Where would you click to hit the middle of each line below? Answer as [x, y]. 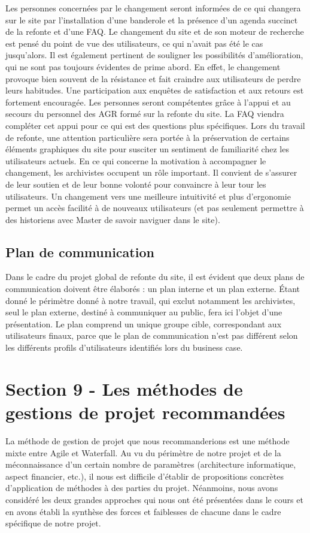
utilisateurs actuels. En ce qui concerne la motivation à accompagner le [136, 160]
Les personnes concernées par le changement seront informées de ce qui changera [153, 8]
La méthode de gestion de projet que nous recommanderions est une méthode [148, 440]
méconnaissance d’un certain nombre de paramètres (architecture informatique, [151, 464]
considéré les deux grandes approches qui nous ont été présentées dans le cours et [154, 499]
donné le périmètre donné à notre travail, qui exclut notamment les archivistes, [151, 300]
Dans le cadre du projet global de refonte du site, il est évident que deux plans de [155, 277]
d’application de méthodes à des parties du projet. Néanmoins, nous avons [142, 488]
